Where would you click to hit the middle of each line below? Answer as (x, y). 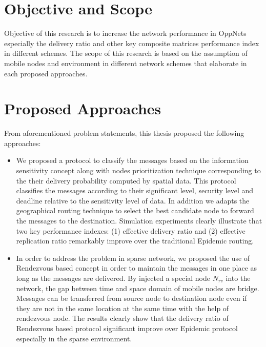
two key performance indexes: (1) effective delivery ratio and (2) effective (131, 230)
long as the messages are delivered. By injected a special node (113, 278)
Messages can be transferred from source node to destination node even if (131, 298)
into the (238, 278)
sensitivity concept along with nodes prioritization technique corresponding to (138, 170)
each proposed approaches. (46, 73)
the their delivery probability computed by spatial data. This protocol (126, 180)
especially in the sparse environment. (74, 338)
